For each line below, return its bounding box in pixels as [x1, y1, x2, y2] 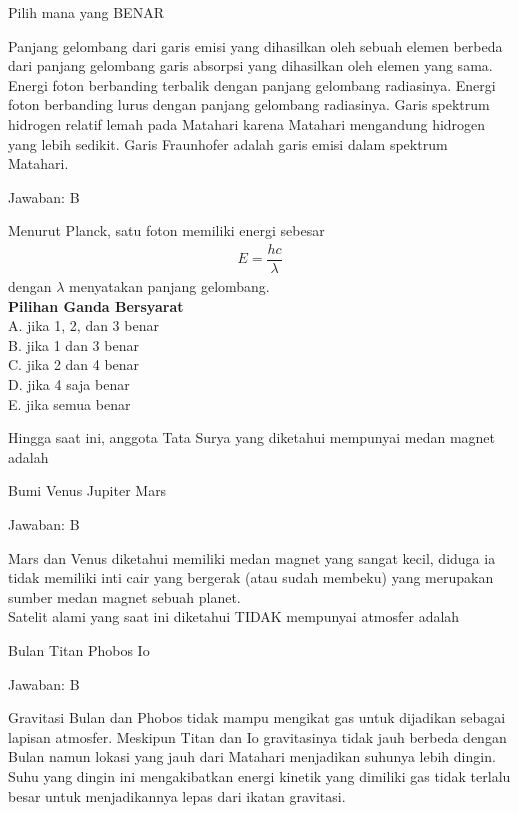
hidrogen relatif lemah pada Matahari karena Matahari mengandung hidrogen [8, 113, 486, 134]
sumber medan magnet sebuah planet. [8, 586, 241, 607]
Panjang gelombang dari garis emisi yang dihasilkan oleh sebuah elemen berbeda [8, 35, 503, 56]
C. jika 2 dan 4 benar [8, 354, 140, 375]
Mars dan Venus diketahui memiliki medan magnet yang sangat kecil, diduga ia [8, 547, 496, 568]
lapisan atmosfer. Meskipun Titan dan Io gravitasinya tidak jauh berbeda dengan [8, 726, 507, 747]
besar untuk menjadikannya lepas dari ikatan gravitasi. [8, 785, 346, 806]
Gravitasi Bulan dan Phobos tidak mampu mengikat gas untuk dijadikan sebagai [8, 707, 506, 728]
